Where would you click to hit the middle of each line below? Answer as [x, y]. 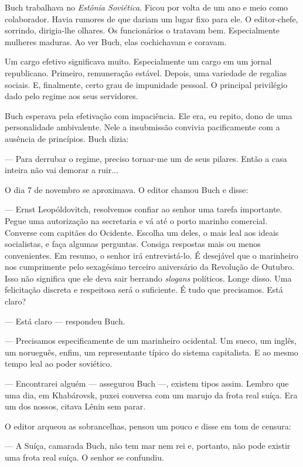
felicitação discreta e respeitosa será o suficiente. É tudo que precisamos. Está [144, 290]
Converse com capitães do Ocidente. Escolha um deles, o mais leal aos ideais [142, 232]
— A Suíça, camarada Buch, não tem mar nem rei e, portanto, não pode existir [148, 446]
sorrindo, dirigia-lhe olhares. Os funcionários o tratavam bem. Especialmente [142, 30]
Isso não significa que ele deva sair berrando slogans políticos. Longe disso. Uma [148, 278]
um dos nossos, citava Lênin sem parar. [75, 406]
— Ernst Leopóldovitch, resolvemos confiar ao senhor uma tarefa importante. [144, 209]
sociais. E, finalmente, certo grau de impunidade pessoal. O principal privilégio [146, 84]
